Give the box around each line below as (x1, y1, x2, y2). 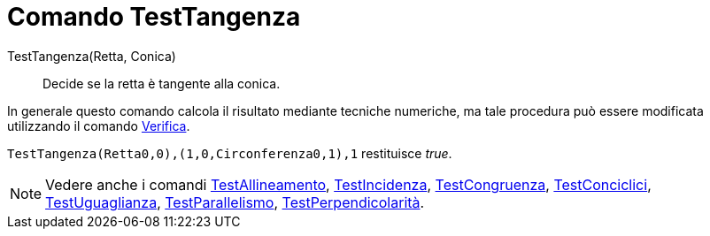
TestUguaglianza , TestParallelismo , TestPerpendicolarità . (45, 193, 425, 211)
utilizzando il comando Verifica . (7, 118, 190, 133)
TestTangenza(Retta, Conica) (7, 48, 176, 64)
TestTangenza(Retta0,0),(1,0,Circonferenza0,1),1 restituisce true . (7, 145, 452, 161)
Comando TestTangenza (7, 2, 301, 32)
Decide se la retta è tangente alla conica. (42, 75, 281, 91)
